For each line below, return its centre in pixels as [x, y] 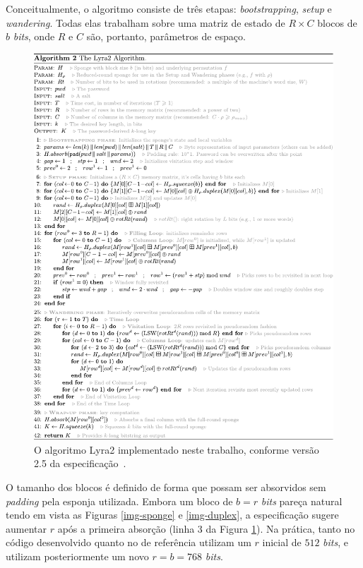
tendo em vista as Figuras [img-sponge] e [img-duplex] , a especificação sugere [172, 515]
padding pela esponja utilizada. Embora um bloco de [119, 501]
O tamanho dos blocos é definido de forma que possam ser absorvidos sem [166, 487]
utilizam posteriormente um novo [77, 556]
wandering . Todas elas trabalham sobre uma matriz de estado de [145, 22]
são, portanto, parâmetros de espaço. [166, 36]
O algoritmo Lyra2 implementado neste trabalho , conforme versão [177, 449]
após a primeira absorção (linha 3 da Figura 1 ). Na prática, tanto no [206, 528]
